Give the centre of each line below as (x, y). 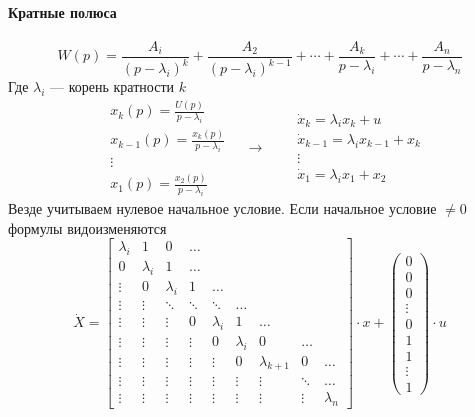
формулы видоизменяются (87, 227)
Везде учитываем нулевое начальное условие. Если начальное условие (222, 208)
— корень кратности (112, 86)
